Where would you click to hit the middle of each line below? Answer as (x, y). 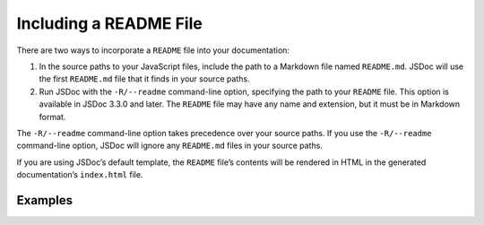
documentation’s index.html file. (80, 175)
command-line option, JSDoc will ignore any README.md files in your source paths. (169, 146)
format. (52, 117)
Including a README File (110, 23)
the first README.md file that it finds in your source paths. (144, 79)
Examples (45, 200)
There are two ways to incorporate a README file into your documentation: (153, 50)
